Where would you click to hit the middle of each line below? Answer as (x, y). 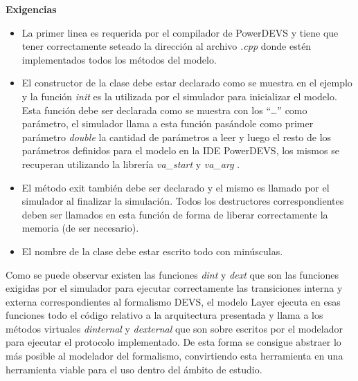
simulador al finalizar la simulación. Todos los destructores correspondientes (183, 201)
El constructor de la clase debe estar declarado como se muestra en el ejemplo (187, 83)
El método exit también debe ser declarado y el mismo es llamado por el (176, 187)
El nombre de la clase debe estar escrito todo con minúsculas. (152, 251)
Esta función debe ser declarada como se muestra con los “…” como (164, 110)
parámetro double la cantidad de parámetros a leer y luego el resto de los (177, 137)
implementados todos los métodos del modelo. (119, 59)
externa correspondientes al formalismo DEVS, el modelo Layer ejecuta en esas (173, 301)
